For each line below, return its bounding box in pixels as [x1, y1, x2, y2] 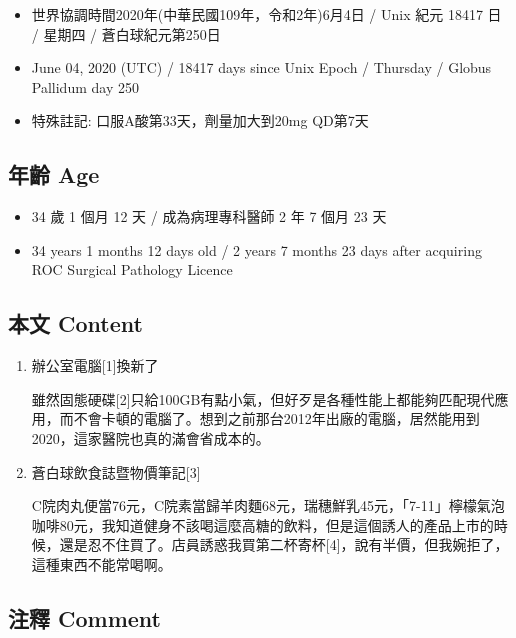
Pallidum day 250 [31, 76, 139, 97]
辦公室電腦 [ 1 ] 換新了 [31, 355, 159, 376]
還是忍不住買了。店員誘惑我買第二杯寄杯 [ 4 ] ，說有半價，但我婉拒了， [59, 534, 509, 555]
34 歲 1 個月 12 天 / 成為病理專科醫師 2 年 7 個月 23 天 [31, 206, 387, 227]
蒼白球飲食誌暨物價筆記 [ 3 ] [31, 461, 201, 482]
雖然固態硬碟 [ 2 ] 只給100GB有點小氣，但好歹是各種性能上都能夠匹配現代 [31, 388, 495, 409]
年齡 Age [8, 159, 100, 190]
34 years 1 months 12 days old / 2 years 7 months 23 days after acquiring [31, 239, 482, 260]
